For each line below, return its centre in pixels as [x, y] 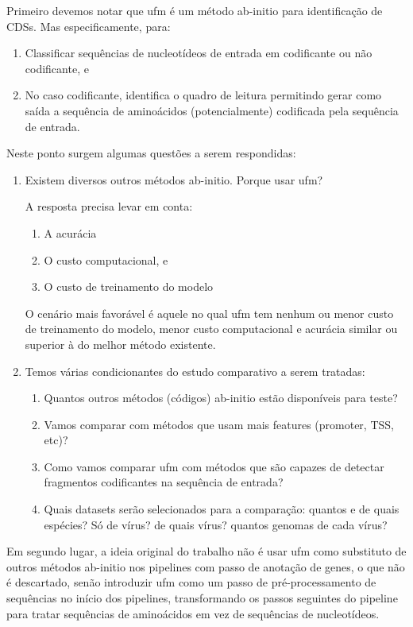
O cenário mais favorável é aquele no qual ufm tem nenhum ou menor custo [209, 313]
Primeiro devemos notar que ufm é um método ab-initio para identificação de [195, 10]
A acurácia [70, 232]
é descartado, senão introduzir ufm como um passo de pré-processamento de [191, 582]
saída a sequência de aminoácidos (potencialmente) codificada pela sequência [212, 110]
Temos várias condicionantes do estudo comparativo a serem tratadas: [195, 371]
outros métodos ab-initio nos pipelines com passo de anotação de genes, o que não [206, 566]
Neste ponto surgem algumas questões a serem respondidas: [151, 153]
